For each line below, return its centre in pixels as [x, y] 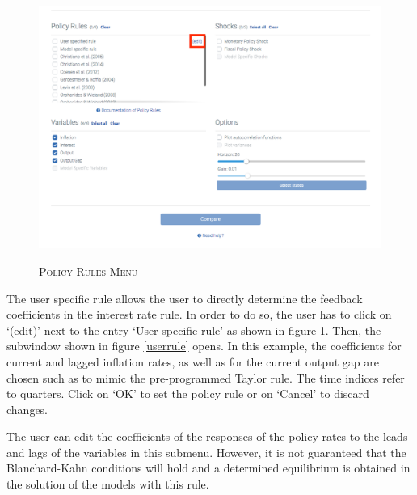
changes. [27, 409]
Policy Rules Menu [88, 271]
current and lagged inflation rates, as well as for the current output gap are [193, 361]
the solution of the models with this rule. [108, 484]
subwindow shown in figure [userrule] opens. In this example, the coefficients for [204, 346]
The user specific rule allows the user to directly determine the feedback [185, 298]
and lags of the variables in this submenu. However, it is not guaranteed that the [206, 452]
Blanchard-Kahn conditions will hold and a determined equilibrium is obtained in [208, 468]
